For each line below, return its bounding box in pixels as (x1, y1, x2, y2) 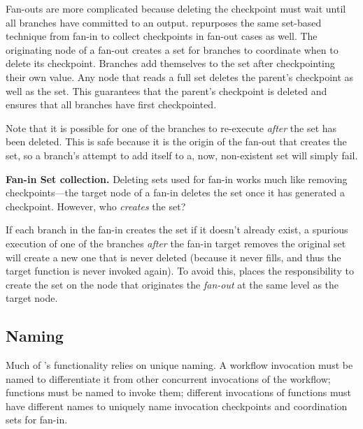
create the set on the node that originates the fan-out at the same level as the (6, 277, 339, 291)
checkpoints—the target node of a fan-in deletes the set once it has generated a (6, 185, 345, 200)
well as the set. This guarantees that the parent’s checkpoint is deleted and (6, 83, 327, 98)
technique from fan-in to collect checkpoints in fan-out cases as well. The (6, 29, 318, 43)
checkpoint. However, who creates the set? (6, 198, 186, 213)
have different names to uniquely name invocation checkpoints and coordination (6, 398, 348, 413)
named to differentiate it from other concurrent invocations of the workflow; (6, 371, 331, 386)
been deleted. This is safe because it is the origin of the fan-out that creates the (6, 134, 347, 149)
